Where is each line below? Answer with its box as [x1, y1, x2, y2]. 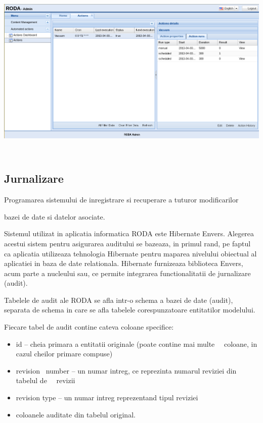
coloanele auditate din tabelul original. [16, 409, 136, 419]
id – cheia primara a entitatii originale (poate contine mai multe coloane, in [16, 338, 257, 349]
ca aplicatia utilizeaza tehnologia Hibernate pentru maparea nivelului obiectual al [4, 248, 257, 258]
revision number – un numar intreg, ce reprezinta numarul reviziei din [16, 365, 237, 376]
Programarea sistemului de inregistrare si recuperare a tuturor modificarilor [4, 194, 239, 205]
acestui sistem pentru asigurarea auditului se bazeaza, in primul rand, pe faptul [4, 238, 251, 248]
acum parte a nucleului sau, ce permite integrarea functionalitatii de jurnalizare [4, 268, 251, 278]
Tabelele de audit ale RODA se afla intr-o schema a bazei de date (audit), [4, 294, 233, 305]
